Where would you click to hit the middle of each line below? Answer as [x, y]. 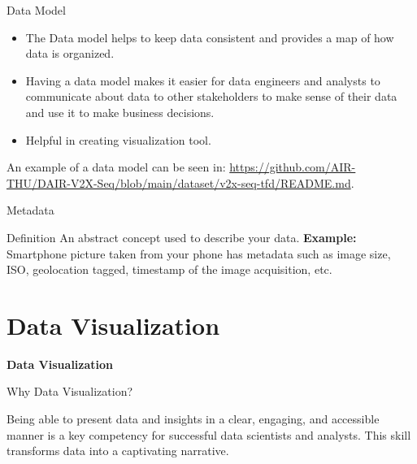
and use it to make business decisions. [120, 112]
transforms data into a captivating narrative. [118, 451]
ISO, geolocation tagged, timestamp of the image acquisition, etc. [169, 269]
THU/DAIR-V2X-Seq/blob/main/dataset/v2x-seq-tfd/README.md [179, 182]
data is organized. [70, 53]
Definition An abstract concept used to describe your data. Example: [182, 237]
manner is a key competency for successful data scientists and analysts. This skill [209, 434]
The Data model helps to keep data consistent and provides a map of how [210, 37]
